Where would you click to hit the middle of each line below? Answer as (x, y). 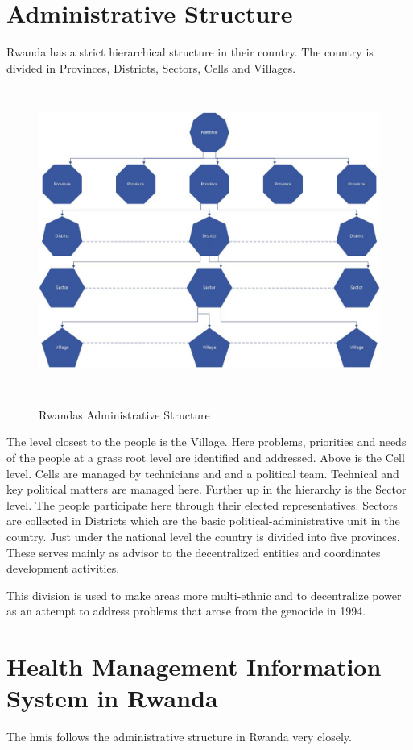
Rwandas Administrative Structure (124, 414)
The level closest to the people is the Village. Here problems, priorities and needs (206, 442)
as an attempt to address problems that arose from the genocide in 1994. (186, 611)
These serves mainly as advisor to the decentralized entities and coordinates (194, 552)
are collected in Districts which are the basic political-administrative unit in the (203, 521)
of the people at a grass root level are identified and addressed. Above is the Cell (206, 458)
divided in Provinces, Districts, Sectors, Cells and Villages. (151, 67)
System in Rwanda (112, 698)
